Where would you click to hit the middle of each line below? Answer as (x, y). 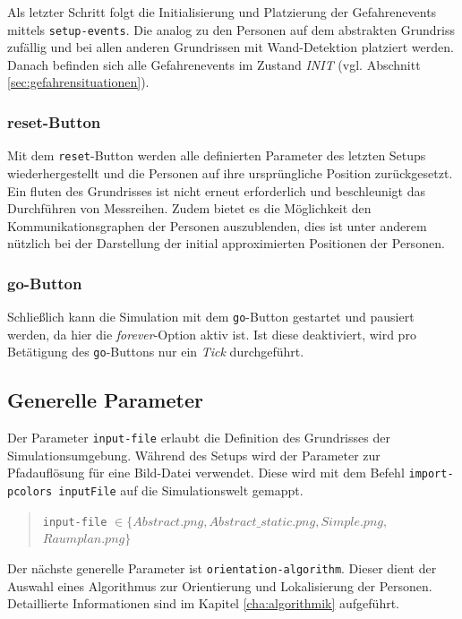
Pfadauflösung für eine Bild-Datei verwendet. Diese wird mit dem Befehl (206, 473)
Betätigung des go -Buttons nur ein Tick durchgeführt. (156, 352)
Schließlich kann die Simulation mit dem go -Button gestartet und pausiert (211, 317)
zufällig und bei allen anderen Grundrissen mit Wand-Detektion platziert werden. (231, 47)
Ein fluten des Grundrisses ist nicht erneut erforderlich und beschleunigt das (216, 190)
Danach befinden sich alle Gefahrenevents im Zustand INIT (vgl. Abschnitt (214, 64)
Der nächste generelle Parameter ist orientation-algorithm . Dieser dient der (222, 568)
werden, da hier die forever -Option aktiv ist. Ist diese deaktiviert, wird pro (212, 334)
